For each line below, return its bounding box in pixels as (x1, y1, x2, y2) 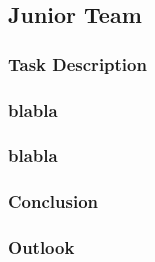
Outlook (8, 235, 75, 260)
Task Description (8, 51, 147, 76)
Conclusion (8, 189, 98, 214)
